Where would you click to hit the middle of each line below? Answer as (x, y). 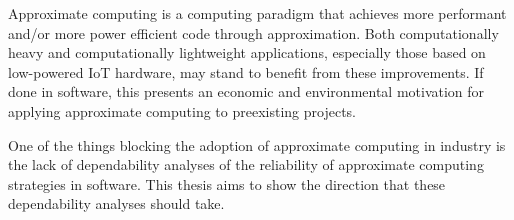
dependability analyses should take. (116, 203)
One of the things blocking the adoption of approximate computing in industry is (257, 144)
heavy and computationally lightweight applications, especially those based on (247, 52)
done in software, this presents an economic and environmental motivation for (246, 91)
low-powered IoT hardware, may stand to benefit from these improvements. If (246, 71)
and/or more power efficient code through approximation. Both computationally (253, 32)
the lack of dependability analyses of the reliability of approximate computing (246, 164)
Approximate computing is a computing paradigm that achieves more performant (257, 13)
